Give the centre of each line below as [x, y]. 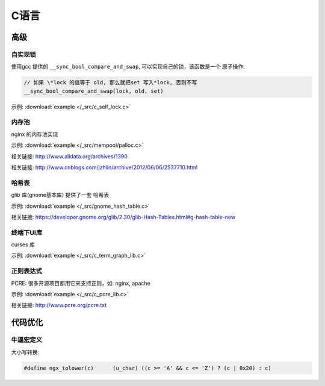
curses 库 [23, 244]
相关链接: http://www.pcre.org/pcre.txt [59, 305]
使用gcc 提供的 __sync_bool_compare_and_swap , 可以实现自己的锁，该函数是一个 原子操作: [128, 67]
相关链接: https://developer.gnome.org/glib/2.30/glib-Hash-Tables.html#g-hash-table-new [123, 217]
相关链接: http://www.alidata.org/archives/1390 [69, 156]
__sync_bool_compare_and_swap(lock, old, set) [94, 91]
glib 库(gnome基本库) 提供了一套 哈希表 [60, 195]
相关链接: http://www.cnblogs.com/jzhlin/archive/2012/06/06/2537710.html [104, 167]
